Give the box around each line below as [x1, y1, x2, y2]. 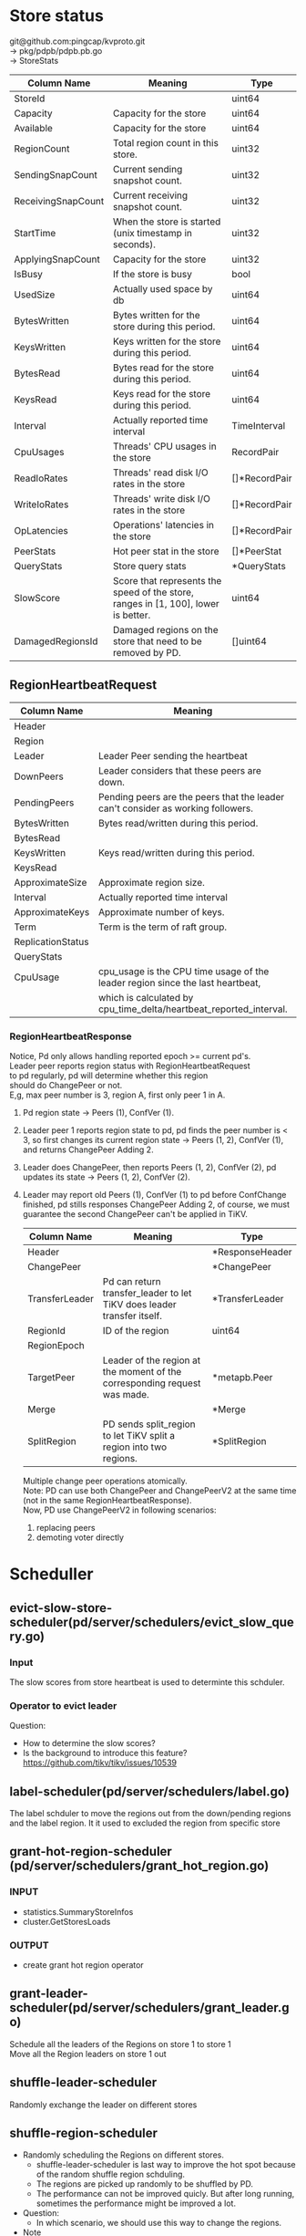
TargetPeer [26, 1371, 76, 1384]
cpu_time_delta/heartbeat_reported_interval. [98, 1003, 289, 1015]
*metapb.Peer [211, 1371, 273, 1384]
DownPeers [14, 770, 64, 783]
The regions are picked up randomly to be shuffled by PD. [36, 2179, 253, 2189]
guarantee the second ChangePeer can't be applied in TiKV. [22, 1209, 248, 1220]
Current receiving [112, 189, 189, 202]
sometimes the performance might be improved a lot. [36, 2198, 237, 2209]
